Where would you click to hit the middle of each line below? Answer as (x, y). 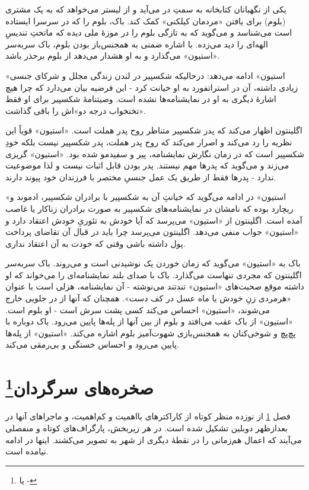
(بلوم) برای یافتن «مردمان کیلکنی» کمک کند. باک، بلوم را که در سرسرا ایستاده (146, 20)
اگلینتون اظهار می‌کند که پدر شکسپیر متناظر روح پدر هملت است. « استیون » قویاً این (154, 130)
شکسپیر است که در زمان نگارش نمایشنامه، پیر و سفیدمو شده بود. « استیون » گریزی (155, 153)
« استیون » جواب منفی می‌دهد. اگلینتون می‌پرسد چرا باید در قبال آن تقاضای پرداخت (152, 232)
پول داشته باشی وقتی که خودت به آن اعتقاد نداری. (95, 243)
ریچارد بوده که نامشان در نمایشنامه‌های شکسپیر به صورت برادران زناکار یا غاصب (149, 208)
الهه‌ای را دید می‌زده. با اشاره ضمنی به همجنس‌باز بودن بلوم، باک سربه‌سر (137, 44)
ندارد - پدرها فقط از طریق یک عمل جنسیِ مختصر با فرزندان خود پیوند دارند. (141, 176)
